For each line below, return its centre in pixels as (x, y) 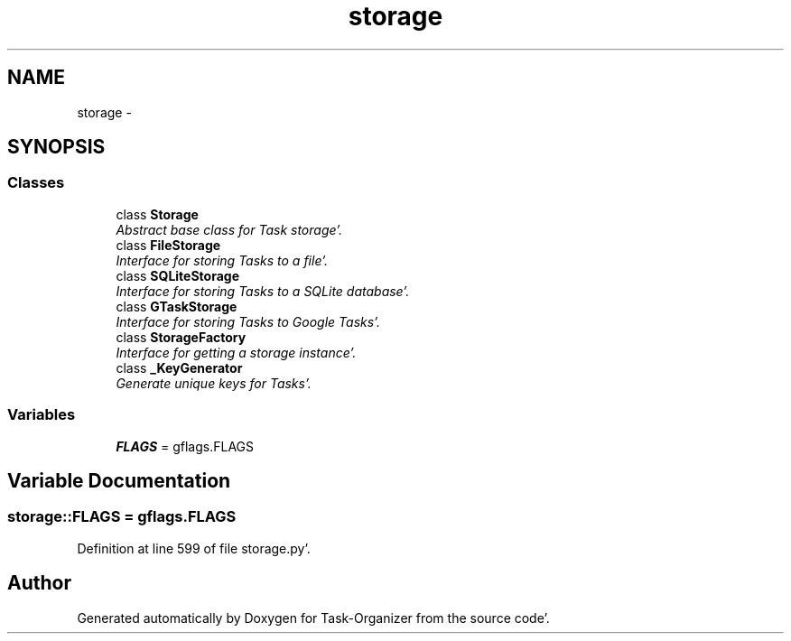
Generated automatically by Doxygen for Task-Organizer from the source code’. (313, 618)
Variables (42, 415)
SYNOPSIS (56, 147)
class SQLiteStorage (178, 275)
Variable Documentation (119, 480)
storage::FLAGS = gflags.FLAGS (122, 517)
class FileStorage (168, 245)
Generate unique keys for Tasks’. (214, 383)
